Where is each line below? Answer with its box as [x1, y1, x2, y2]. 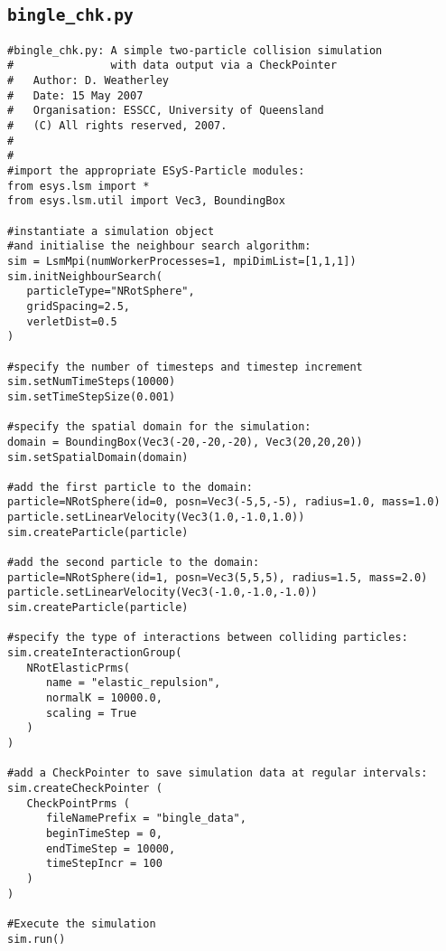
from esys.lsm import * [7, 179, 150, 193]
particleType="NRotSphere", [26, 285, 195, 298]
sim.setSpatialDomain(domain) [7, 450, 189, 464]
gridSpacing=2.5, [26, 299, 131, 313]
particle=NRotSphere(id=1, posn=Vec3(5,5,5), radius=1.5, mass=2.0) [7, 570, 428, 584]
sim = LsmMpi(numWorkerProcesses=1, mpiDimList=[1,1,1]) [7, 254, 357, 268]
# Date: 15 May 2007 [7, 89, 144, 102]
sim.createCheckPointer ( [7, 781, 163, 795]
